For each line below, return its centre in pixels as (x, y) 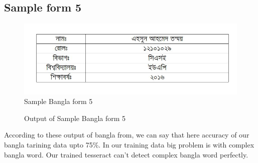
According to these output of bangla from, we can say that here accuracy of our (127, 135)
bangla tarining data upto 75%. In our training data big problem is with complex (129, 145)
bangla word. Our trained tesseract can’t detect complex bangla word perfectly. (126, 154)
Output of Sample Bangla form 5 (75, 118)
